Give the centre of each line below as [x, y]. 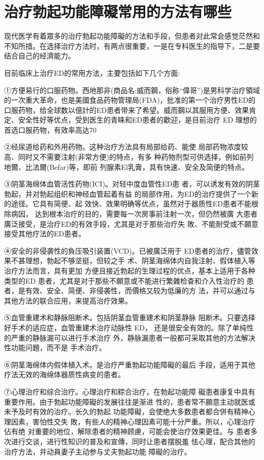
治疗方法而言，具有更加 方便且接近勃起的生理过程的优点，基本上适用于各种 [130, 270]
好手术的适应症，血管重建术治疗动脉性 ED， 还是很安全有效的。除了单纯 [125, 327]
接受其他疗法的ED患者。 [45, 234]
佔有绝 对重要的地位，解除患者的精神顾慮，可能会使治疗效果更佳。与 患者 [127, 431]
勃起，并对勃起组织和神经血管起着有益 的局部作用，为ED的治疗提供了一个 [128, 193]
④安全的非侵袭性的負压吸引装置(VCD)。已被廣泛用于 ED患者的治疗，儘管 [128, 250]
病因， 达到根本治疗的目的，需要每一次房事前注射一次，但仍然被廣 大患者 [134, 214]
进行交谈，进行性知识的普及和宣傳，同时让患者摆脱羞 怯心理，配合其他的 [133, 441]
